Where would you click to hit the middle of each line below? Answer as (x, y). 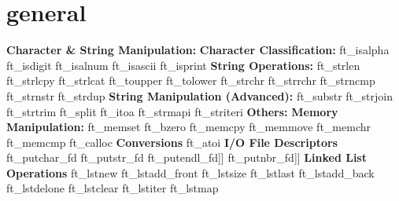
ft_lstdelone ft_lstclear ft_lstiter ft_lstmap (113, 188)
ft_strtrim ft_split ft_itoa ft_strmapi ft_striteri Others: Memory (172, 111)
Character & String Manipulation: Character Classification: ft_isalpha (198, 50)
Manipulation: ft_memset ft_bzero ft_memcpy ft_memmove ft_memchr (188, 127)
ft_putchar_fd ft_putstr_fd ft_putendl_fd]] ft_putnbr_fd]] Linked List (187, 157)
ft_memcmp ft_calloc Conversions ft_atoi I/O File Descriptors (172, 142)
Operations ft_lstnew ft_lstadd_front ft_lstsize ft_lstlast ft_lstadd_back (190, 172)
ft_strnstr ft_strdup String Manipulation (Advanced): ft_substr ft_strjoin (199, 95)
